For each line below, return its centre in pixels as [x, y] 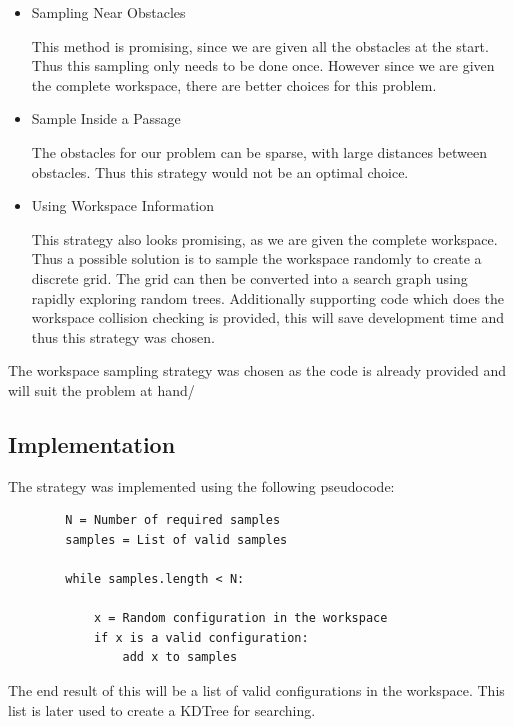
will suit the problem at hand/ [101, 389]
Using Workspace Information [123, 205]
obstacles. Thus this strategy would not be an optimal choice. [220, 171]
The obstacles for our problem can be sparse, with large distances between [259, 151]
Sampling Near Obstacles [108, 12]
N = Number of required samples [173, 520]
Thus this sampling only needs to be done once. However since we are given [263, 65]
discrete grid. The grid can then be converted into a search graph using [249, 277]
